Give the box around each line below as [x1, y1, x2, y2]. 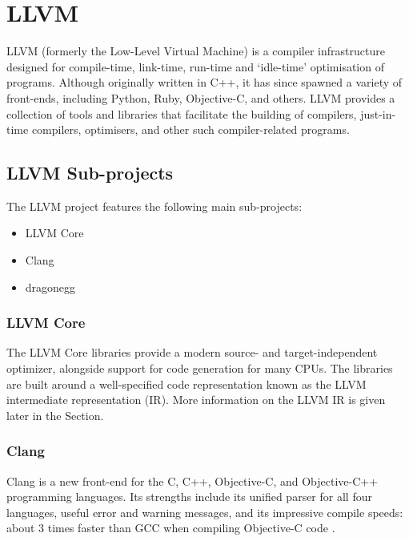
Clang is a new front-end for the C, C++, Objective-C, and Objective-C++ [6, 472, 379, 489]
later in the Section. [6, 406, 104, 423]
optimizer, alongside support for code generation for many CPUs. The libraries [6, 360, 393, 377]
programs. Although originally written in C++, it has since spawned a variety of [6, 74, 403, 91]
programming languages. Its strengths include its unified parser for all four [6, 488, 372, 505]
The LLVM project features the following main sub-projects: [6, 197, 303, 214]
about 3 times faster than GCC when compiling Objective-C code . [6, 519, 335, 536]
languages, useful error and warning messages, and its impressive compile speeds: [6, 503, 403, 520]
